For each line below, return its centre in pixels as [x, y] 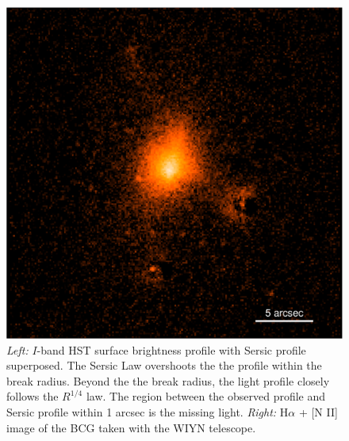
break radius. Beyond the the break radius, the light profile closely [168, 380]
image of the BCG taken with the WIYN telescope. [131, 427]
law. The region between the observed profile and [206, 396]
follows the [33, 396]
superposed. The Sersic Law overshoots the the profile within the [164, 365]
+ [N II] [318, 412]
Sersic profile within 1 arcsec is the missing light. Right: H [148, 412]
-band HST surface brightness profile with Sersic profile [171, 349]
